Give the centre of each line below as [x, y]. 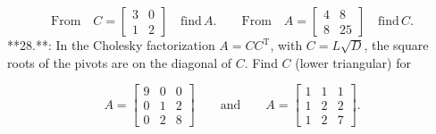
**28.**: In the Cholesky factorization [111, 45]
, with [286, 45]
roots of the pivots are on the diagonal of [120, 62]
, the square [396, 45]
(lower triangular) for [353, 62]
